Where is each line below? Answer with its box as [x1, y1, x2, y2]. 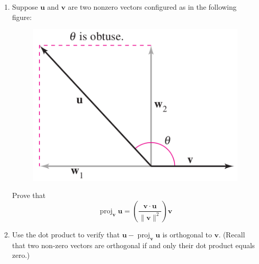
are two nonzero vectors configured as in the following [68, 2, 237, 12]
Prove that [12, 190, 46, 201]
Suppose [12, 2, 38, 12]
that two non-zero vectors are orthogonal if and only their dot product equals [12, 239, 255, 250]
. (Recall [219, 229, 245, 239]
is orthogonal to [162, 229, 212, 239]
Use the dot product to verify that [12, 229, 120, 239]
